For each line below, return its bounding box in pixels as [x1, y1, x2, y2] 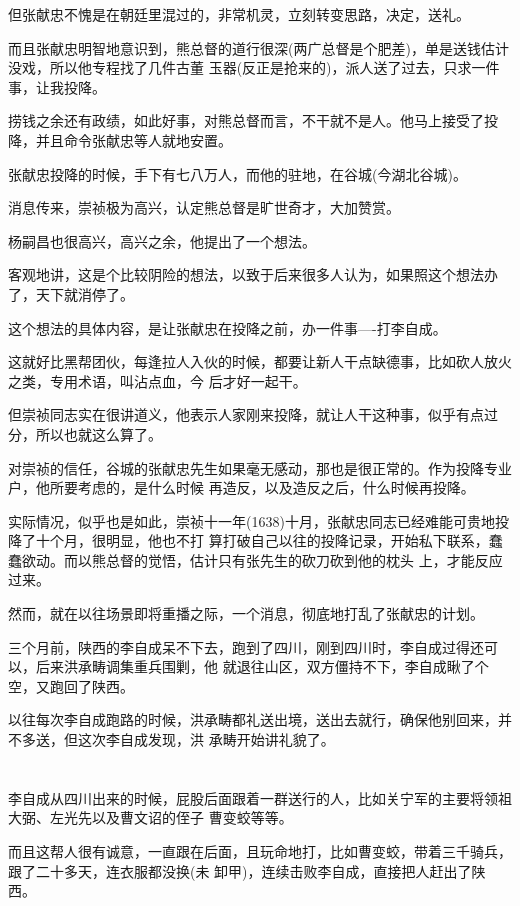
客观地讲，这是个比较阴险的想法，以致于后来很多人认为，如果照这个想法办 [8, 264, 498, 285]
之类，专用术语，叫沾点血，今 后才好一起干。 [8, 370, 307, 391]
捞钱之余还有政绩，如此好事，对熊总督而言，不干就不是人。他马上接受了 [8, 110, 484, 131]
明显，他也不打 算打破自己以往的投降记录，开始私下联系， [105, 530, 489, 551]
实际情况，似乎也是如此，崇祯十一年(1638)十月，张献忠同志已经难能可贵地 [8, 510, 495, 531]
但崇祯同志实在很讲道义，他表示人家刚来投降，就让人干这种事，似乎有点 [8, 404, 484, 425]
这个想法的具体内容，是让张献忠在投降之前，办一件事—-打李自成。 [8, 317, 447, 338]
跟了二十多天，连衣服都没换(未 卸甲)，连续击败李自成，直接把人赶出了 [8, 860, 472, 881]
